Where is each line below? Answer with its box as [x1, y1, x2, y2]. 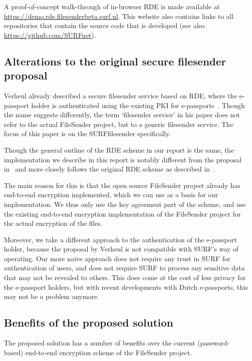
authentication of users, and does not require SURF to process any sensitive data [4, 263, 245, 273]
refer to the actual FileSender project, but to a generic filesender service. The [4, 119, 234, 129]
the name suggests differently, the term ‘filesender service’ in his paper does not [4, 110, 240, 120]
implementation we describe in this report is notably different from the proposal [4, 154, 242, 164]
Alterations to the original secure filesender [4, 53, 226, 68]
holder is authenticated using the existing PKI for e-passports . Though [31, 100, 245, 110]
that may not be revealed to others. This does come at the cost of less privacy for [4, 272, 246, 283]
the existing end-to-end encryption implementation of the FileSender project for [4, 208, 241, 219]
